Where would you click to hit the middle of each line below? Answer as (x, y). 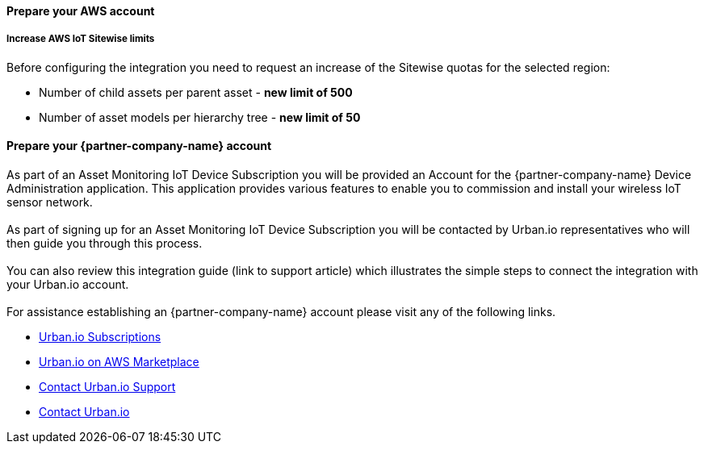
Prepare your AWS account (81, 11)
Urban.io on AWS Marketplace (119, 362)
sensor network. (50, 202)
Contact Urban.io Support (107, 387)
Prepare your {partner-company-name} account (139, 146)
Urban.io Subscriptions (100, 337)
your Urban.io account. (68, 284)
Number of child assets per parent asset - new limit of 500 (196, 92)
